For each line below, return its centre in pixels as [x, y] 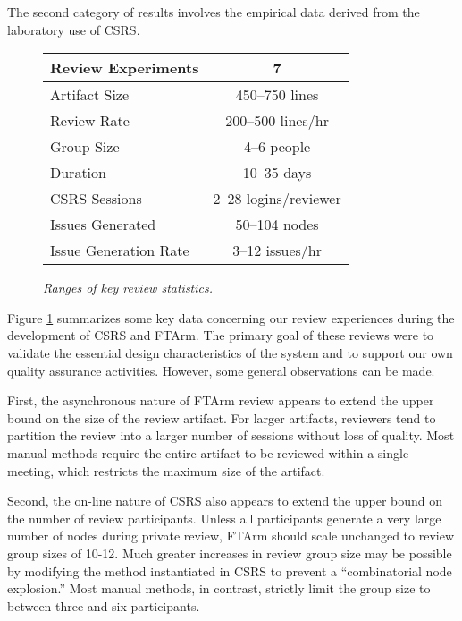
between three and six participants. [104, 605]
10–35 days [277, 173]
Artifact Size [90, 95]
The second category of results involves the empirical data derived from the [214, 12]
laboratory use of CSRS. [74, 29]
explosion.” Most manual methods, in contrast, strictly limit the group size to [219, 588]
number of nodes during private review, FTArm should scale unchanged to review [231, 536]
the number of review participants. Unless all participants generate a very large [224, 518]
